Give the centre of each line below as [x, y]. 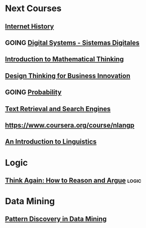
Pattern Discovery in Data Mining [56, 219]
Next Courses [33, 8]
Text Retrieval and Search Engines [58, 109]
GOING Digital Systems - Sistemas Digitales [72, 42]
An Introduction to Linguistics [51, 142]
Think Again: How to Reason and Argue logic [73, 180]
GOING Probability [33, 92]
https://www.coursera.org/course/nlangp [70, 125]
